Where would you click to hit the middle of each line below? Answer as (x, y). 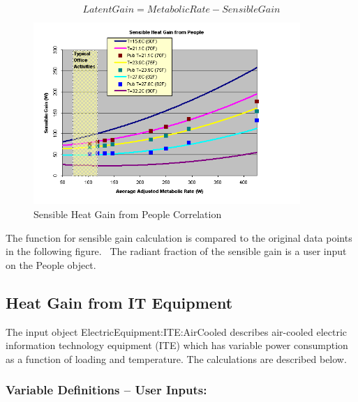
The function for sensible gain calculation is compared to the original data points (179, 237)
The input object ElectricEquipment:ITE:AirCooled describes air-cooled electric (177, 331)
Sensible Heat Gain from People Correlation (128, 214)
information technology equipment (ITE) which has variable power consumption (177, 345)
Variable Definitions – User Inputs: (106, 390)
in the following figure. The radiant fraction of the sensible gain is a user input (176, 251)
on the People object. (51, 264)
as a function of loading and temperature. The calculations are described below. (176, 358)
